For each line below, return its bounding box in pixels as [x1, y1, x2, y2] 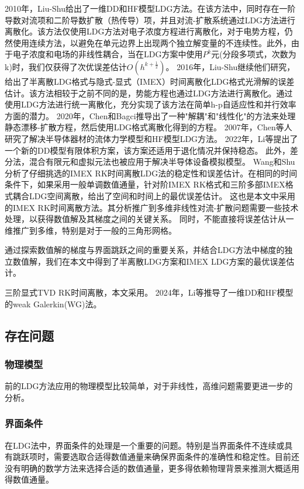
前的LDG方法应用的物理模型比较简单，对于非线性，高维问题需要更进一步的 [5, 380, 293, 392]
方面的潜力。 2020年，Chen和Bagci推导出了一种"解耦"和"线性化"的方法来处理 [5, 109, 296, 122]
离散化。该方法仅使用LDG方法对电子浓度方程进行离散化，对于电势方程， [5, 25, 285, 37]
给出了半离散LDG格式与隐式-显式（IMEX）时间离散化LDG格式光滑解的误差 [5, 75, 295, 87]
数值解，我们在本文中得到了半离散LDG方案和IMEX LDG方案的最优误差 [12, 255, 286, 267]
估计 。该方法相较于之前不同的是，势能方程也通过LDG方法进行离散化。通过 [5, 86, 293, 99]
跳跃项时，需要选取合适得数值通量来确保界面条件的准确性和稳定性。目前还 [12, 450, 299, 463]
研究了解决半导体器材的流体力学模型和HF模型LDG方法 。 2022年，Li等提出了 [5, 132, 298, 144]
